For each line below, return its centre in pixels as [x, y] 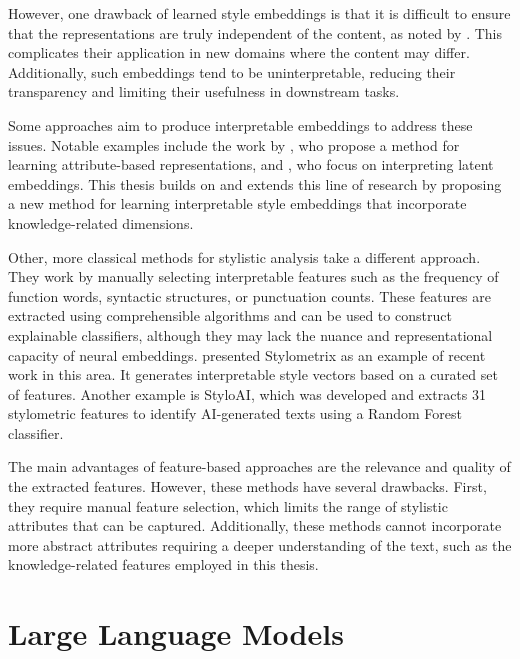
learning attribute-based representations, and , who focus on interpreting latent [251, 164]
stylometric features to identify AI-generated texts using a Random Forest [235, 413]
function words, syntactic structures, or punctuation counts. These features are [249, 295]
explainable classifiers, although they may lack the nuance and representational [250, 334]
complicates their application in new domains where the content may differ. [239, 52]
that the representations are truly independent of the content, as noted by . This [255, 32]
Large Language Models [176, 633]
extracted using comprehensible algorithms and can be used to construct [230, 315]
